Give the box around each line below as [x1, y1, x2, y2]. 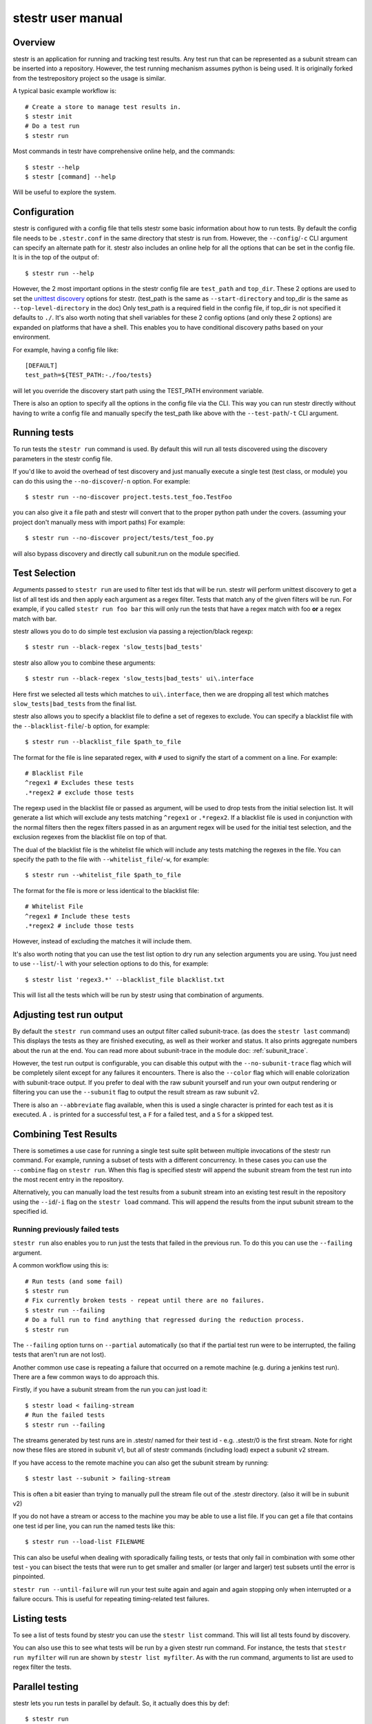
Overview [12, 37, 56, 48]
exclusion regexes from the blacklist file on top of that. [12, 833, 167, 841]
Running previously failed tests [12, 1225, 120, 1234]
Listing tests [12, 1612, 68, 1624]
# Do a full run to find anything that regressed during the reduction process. [25, 1316, 305, 1324]
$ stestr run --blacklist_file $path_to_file [25, 738, 182, 746]
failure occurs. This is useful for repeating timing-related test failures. [12, 1595, 210, 1603]
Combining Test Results [12, 1128, 118, 1140]
